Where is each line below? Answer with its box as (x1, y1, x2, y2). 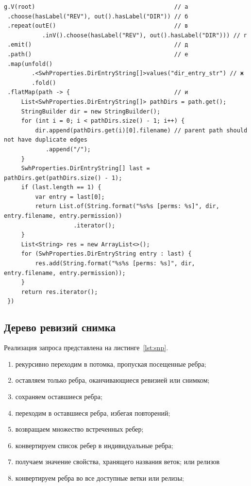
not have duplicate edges (4, 136, 87, 144)
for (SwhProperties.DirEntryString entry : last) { (21, 250, 192, 258)
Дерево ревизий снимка (4, 320, 116, 335)
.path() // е (7, 50, 188, 58)
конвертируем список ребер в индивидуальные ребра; (15, 440, 173, 450)
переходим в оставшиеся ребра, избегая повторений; (15, 407, 170, 418)
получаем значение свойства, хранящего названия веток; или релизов (15, 456, 220, 467)
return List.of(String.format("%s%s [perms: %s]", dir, (35, 203, 219, 210)
